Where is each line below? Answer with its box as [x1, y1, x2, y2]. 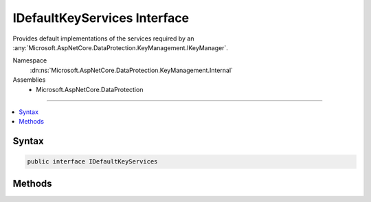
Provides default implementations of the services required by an [12, 34, 194, 43]
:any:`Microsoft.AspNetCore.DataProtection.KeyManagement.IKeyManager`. [12, 43, 228, 52]
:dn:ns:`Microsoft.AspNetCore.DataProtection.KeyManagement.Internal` [30, 66, 234, 74]
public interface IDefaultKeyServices [27, 158, 158, 166]
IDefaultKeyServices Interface [12, 10, 190, 25]
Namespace [12, 56, 47, 65]
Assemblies [12, 76, 46, 84]
